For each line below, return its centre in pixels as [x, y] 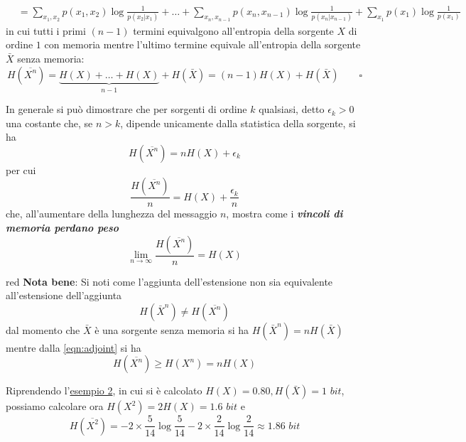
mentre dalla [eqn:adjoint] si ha [74, 347]
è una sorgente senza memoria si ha [172, 329]
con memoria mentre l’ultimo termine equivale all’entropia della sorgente [202, 44]
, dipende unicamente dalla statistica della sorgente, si [238, 123]
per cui [21, 169]
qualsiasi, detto [292, 109]
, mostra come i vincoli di [285, 214]
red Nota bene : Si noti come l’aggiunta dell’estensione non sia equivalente [169, 281]
